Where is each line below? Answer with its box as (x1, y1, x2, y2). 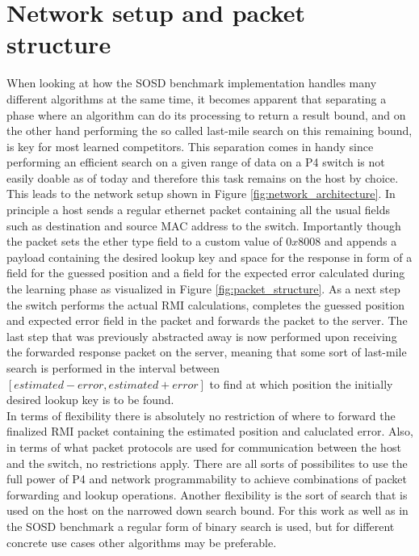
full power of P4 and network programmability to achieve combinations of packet (6, 470, 407, 487)
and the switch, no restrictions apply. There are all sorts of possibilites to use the (6, 454, 408, 471)
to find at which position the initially (209, 375, 393, 392)
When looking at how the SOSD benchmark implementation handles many (6, 74, 377, 91)
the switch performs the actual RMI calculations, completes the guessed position (6, 296, 405, 313)
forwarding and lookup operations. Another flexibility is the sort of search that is (6, 486, 408, 503)
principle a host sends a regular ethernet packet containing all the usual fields (6, 201, 390, 218)
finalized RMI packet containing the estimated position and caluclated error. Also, (6, 423, 413, 440)
